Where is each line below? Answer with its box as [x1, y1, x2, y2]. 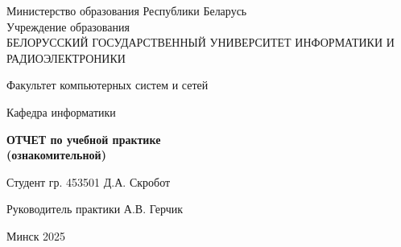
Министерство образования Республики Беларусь [6, 2, 247, 19]
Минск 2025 [6, 227, 66, 244]
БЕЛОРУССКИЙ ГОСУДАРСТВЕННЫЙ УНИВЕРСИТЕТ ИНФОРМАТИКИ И [6, 34, 395, 51]
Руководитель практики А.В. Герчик [6, 200, 183, 217]
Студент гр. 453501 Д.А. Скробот [6, 173, 171, 190]
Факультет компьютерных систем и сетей [6, 76, 209, 93]
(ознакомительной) [6, 146, 106, 163]
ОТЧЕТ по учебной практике [6, 130, 161, 147]
